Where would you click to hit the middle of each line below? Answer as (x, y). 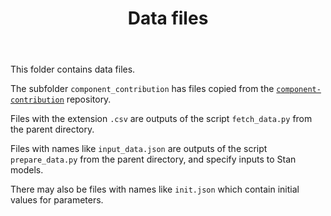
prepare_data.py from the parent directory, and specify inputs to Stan (153, 159)
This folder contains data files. (73, 69)
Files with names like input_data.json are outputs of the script (139, 149)
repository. (89, 99)
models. (27, 170)
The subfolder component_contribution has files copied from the (142, 89)
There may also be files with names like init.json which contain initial (155, 189)
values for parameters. (57, 200)
